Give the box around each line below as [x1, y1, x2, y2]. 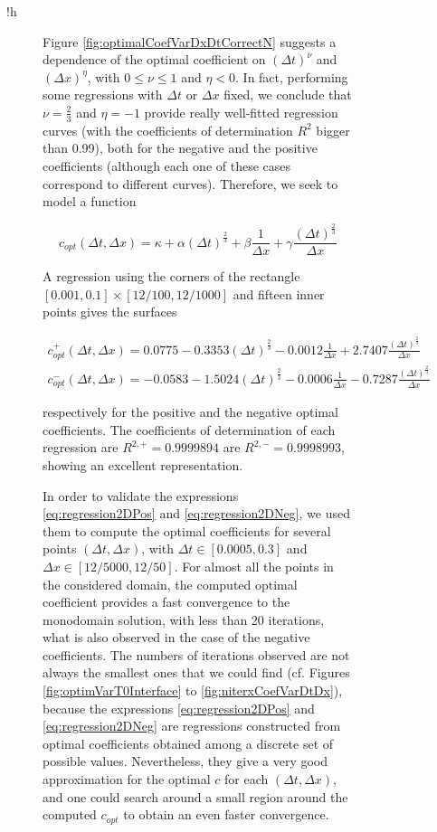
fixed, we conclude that [223, 85, 352, 104]
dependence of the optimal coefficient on [43, 50, 266, 69]
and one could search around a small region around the [43, 787, 348, 806]
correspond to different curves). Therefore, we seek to [43, 174, 338, 193]
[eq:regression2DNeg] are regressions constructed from [43, 716, 341, 735]
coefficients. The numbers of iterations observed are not [43, 645, 350, 664]
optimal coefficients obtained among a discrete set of [43, 733, 334, 752]
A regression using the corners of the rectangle [43, 267, 300, 286]
